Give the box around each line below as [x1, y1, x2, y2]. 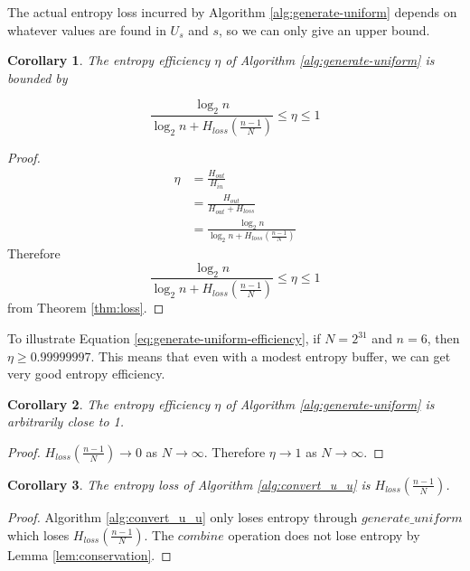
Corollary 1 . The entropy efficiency [7, 51, 211, 70]
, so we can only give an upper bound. [219, 20, 430, 39]
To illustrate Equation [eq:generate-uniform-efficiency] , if [7, 329, 321, 348]
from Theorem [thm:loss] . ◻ [7, 298, 164, 317]
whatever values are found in [7, 20, 166, 39]
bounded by [7, 68, 68, 87]
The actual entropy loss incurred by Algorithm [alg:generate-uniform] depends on [7, 3, 457, 21]
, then [427, 329, 460, 348]
